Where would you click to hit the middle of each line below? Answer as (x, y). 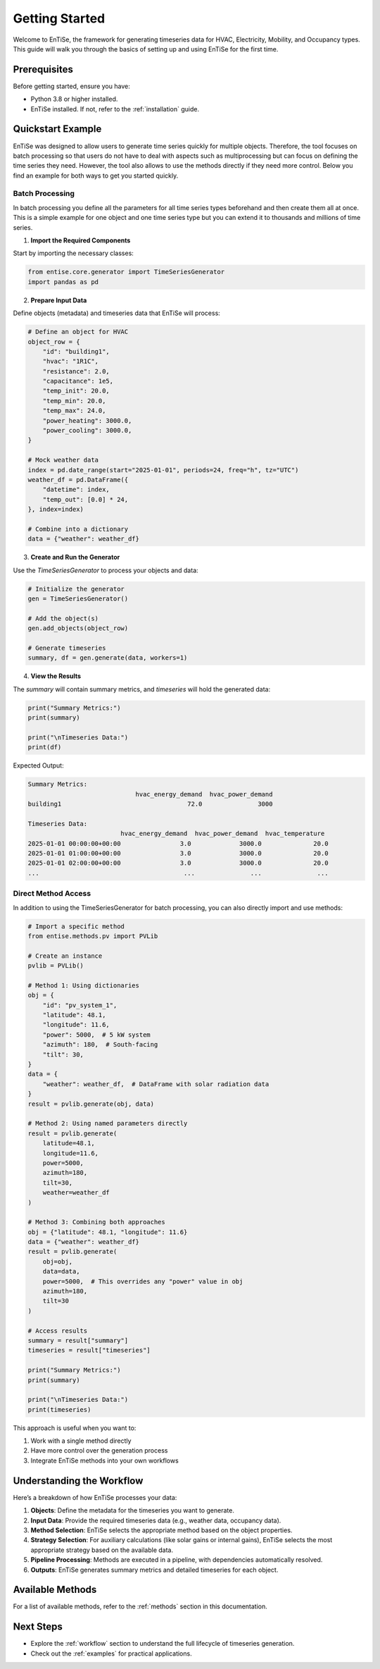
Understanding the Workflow (78, 1480)
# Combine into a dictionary (78, 529)
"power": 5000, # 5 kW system (96, 1035)
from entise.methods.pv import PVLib (93, 936)
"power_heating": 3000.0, (87, 420)
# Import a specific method (76, 926)
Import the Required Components (81, 240)
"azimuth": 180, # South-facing (100, 1045)
